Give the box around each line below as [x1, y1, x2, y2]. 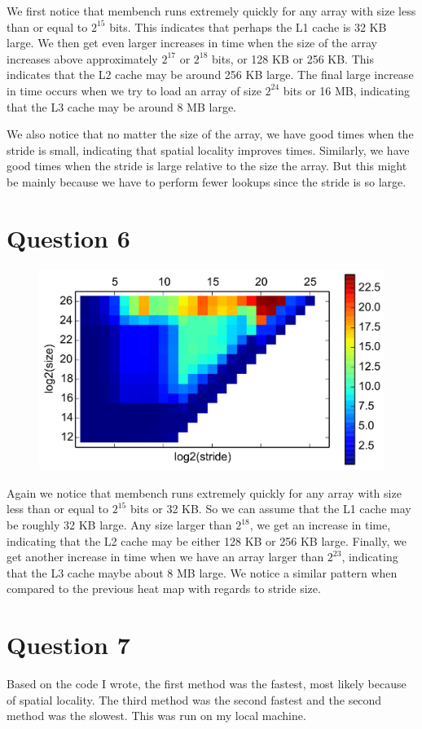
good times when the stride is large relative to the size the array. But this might [7, 157, 407, 174]
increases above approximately [7, 50, 158, 67]
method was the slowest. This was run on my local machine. [7, 707, 306, 724]
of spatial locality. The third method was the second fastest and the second [7, 691, 382, 708]
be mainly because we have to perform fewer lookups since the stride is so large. [7, 173, 407, 190]
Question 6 [7, 221, 130, 254]
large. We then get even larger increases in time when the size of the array [7, 34, 378, 51]
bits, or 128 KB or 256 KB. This [212, 50, 374, 67]
